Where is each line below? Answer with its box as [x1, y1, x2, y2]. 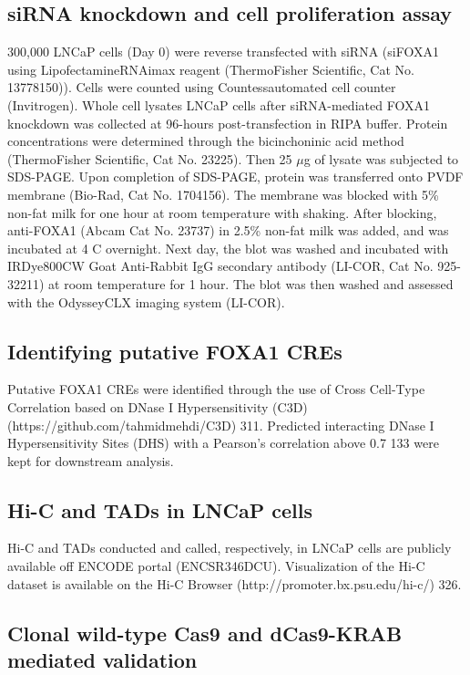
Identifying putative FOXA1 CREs [7, 337, 342, 365]
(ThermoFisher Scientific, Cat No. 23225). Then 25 [7, 149, 292, 168]
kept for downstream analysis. [7, 451, 174, 470]
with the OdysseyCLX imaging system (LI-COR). [7, 292, 285, 311]
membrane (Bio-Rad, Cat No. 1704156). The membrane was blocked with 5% [7, 184, 439, 203]
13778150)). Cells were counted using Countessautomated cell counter [7, 78, 396, 97]
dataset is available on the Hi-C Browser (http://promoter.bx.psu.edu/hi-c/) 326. [7, 574, 462, 593]
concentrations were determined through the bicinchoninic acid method [7, 131, 404, 151]
